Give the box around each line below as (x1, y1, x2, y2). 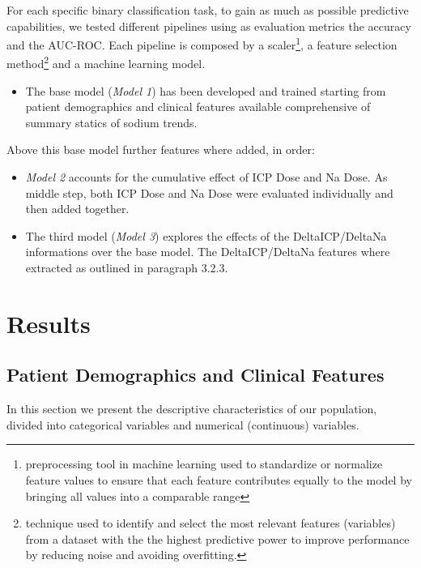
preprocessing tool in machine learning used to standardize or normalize (25, 455, 383, 472)
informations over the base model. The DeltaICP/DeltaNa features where (25, 243, 390, 260)
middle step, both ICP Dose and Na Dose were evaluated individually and (25, 184, 393, 201)
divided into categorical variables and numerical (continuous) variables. (6, 416, 359, 433)
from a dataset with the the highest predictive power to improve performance (25, 530, 410, 547)
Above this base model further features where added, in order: (6, 141, 315, 158)
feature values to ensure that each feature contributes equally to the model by (25, 471, 412, 488)
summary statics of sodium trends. (25, 113, 198, 130)
